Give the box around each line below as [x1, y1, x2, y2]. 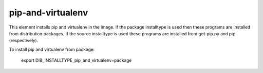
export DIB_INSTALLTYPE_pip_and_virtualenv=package [21, 58, 132, 63]
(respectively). [9, 38, 38, 44]
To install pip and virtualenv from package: [9, 46, 95, 52]
